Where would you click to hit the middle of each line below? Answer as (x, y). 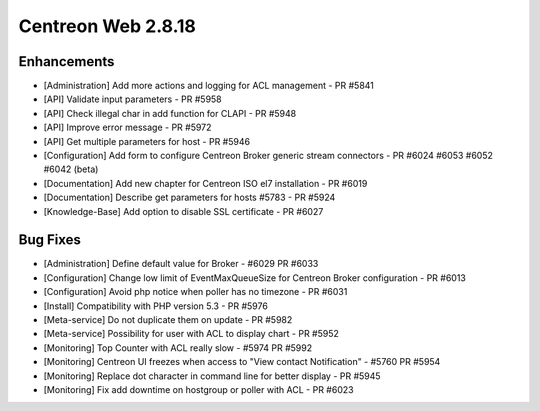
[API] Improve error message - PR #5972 (127, 127)
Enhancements (66, 61)
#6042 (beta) (71, 169)
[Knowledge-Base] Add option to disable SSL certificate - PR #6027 (183, 211)
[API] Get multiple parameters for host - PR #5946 (146, 141)
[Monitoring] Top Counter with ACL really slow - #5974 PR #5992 (178, 347)
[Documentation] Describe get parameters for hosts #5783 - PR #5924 (189, 197)
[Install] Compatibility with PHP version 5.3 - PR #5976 (156, 306)
